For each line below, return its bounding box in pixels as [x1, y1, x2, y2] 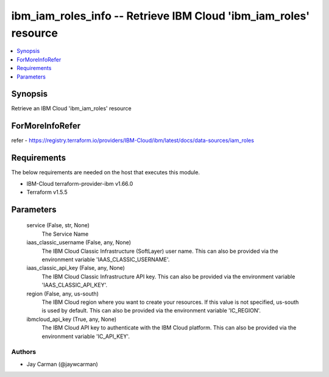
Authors [11, 348, 37, 356]
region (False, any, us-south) [26, 290, 99, 297]
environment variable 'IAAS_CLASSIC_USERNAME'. [41, 256, 170, 263]
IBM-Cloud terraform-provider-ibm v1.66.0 [26, 180, 133, 187]
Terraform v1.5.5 [26, 189, 68, 196]
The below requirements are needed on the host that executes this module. [11, 169, 200, 176]
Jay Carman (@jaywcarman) [26, 360, 99, 368]
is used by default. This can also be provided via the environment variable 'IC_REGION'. [41, 307, 261, 314]
